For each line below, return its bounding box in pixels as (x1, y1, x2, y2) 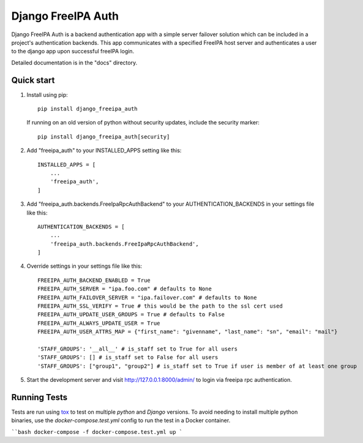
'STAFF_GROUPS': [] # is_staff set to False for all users (37, 354, 219, 361)
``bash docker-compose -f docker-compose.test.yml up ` (11, 428, 183, 435)
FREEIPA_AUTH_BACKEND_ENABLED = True (37, 276, 151, 284)
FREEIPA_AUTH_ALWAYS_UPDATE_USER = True (37, 319, 160, 327)
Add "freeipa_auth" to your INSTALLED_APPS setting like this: (26, 147, 182, 154)
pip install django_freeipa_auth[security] (37, 133, 170, 140)
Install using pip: (26, 91, 69, 98)
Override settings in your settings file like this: (26, 262, 143, 270)
